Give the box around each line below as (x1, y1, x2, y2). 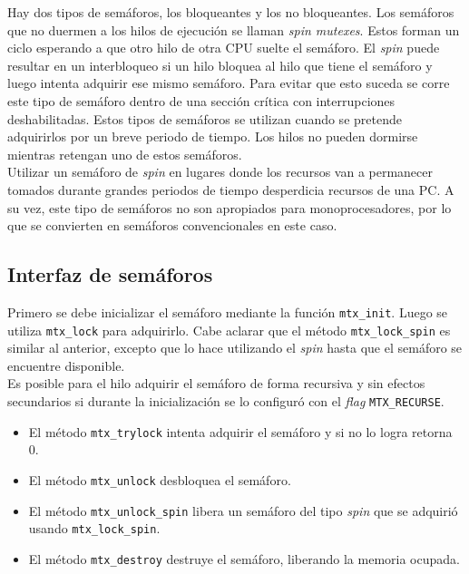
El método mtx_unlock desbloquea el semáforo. (28, 470, 291, 489)
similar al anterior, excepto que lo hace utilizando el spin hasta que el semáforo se (7, 338, 463, 357)
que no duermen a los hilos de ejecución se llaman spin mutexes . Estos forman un (7, 20, 460, 39)
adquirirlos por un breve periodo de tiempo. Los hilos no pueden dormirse (7, 127, 418, 146)
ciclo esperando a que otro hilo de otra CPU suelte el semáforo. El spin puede (7, 38, 440, 57)
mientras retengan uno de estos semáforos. (7, 144, 242, 163)
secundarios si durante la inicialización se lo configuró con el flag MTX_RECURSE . (7, 392, 445, 411)
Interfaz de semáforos (7, 260, 213, 288)
